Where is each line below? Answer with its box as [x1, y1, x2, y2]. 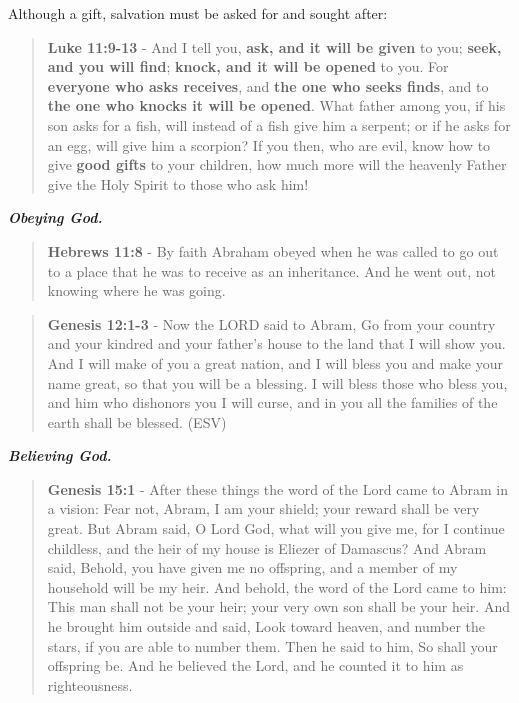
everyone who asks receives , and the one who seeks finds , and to [47, 75, 489, 96]
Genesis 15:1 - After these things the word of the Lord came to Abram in [47, 478, 508, 499]
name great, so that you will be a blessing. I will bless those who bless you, [47, 372, 508, 393]
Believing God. [8, 445, 112, 466]
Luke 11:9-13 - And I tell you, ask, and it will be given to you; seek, [47, 36, 502, 57]
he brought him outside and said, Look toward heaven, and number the [47, 616, 486, 637]
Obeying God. [8, 207, 103, 228]
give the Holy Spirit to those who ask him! [47, 173, 309, 194]
